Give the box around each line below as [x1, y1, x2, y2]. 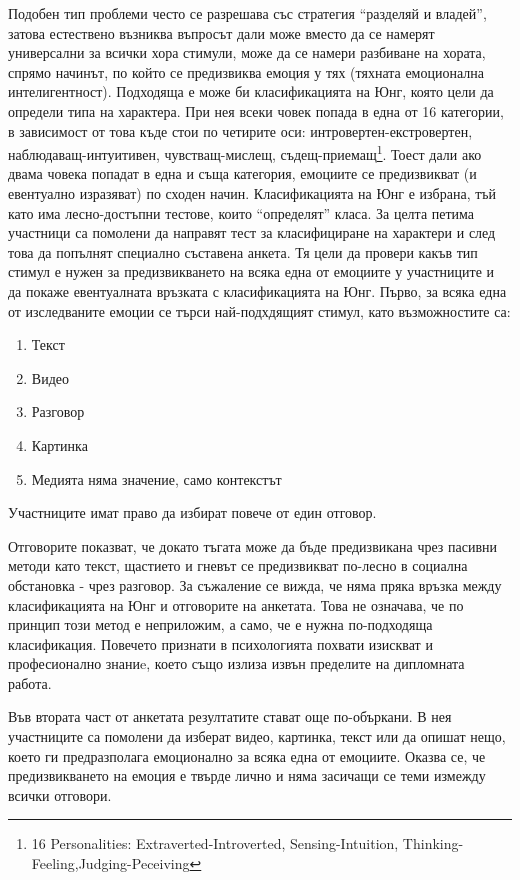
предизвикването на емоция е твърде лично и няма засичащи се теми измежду [8, 765, 486, 786]
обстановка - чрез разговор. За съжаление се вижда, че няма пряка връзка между [8, 574, 502, 595]
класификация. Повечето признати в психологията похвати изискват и [8, 633, 433, 654]
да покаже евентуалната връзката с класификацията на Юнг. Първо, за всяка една [8, 280, 507, 301]
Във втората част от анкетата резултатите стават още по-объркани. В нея [8, 706, 452, 727]
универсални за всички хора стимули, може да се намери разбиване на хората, [8, 42, 486, 63]
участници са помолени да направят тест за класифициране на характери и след [8, 222, 496, 243]
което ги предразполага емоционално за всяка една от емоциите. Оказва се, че [8, 745, 486, 766]
